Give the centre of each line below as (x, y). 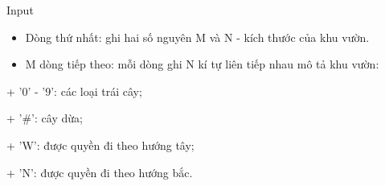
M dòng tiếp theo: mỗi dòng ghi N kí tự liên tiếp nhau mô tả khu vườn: (202, 64)
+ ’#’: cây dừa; (45, 118)
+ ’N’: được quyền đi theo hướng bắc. (100, 172)
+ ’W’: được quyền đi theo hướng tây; (100, 145)
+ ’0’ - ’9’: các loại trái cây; (74, 91)
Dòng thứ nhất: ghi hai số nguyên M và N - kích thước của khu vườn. (197, 37)
